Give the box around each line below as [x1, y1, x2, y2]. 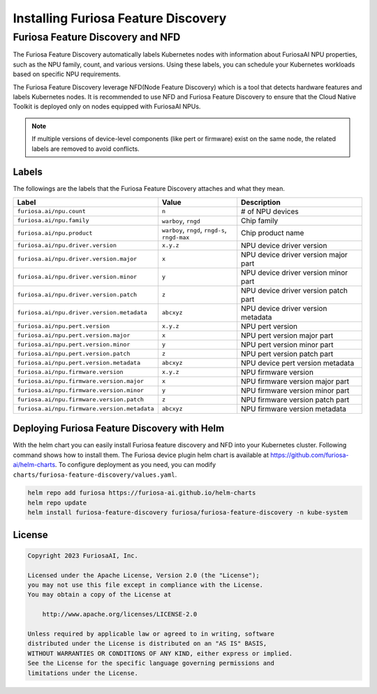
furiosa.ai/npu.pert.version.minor [17, 341, 131, 349]
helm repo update [27, 498, 87, 507]
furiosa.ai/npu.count [17, 208, 87, 215]
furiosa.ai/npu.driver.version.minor [17, 273, 138, 281]
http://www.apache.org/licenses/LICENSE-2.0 [42, 610, 198, 619]
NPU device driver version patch [241, 285, 348, 295]
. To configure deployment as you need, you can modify [54, 461, 216, 469]
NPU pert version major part [241, 331, 334, 340]
